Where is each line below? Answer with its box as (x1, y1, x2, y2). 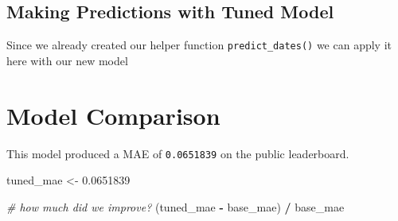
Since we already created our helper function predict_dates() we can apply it (6, 37, 392, 53)
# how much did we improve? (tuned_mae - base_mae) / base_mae (6, 198, 345, 215)
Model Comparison (6, 99, 220, 131)
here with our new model (6, 52, 128, 68)
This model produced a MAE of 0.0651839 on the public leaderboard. (6, 145, 349, 161)
